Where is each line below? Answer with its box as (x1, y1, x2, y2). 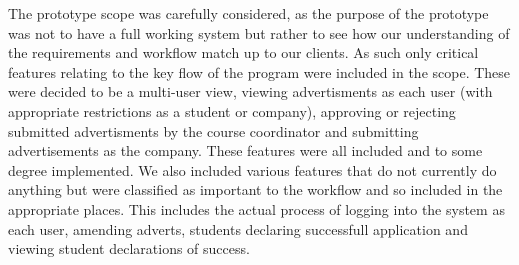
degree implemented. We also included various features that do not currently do (8, 159, 497, 180)
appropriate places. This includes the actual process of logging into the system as (8, 198, 505, 219)
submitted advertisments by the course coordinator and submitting (8, 120, 419, 141)
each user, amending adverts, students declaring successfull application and (8, 218, 468, 239)
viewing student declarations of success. (8, 238, 250, 259)
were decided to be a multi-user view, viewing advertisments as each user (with (8, 81, 493, 102)
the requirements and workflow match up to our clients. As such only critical (8, 42, 479, 63)
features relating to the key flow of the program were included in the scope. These (8, 61, 511, 82)
